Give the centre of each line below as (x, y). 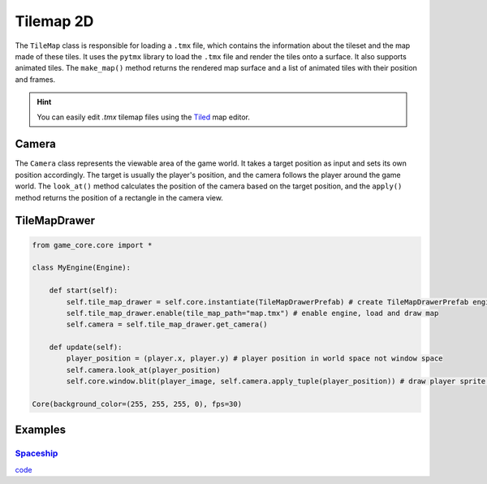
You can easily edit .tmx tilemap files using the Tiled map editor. (144, 117)
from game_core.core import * (92, 245)
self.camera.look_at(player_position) (143, 370)
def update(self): (86, 348)
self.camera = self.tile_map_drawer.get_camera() (167, 324)
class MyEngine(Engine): (82, 268)
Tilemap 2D (54, 21)
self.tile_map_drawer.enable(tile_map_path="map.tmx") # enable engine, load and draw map (252, 313)
